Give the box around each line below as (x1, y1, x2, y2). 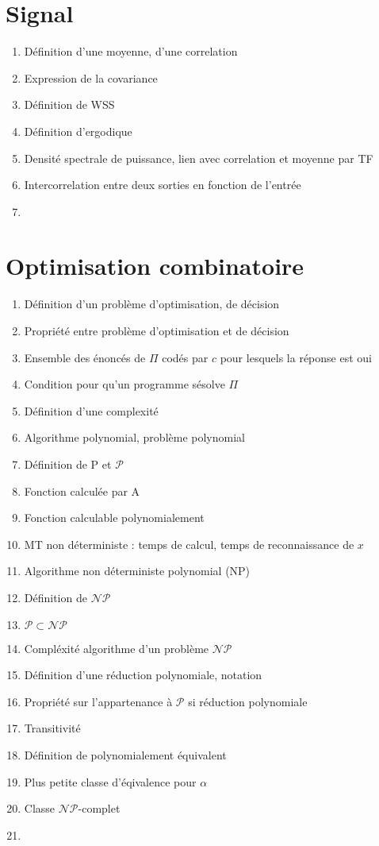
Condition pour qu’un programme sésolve (24, 376, 225, 392)
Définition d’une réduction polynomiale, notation (24, 666, 262, 683)
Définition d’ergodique (24, 122, 132, 139)
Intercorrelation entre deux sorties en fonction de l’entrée (24, 176, 301, 193)
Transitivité (24, 720, 81, 736)
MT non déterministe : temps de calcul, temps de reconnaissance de (24, 535, 354, 552)
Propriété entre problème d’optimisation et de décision (24, 323, 289, 338)
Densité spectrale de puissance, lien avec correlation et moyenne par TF (24, 149, 373, 166)
